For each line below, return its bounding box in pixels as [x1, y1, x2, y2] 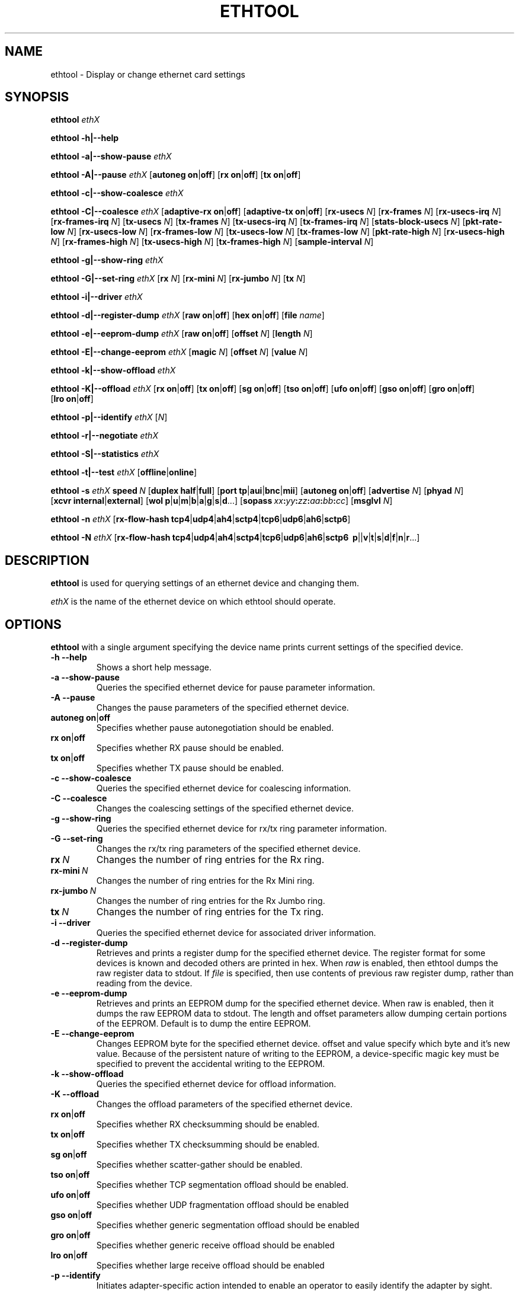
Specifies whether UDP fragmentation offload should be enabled [96, 1200, 349, 1210]
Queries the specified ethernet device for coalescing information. [96, 783, 351, 794]
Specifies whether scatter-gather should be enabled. [96, 1159, 303, 1170]
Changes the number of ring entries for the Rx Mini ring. [96, 875, 315, 886]
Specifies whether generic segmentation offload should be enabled [96, 1220, 360, 1231]
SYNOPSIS [5, 90, 69, 105]
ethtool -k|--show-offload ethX [50, 365, 176, 376]
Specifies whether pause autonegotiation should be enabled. [96, 723, 334, 733]
